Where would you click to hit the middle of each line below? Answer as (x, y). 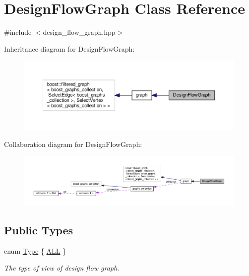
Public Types (39, 230)
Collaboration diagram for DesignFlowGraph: (73, 144)
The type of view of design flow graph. (62, 267)
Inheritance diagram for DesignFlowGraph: (69, 48)
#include (18, 32)
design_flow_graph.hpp (79, 32)
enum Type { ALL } (35, 251)
